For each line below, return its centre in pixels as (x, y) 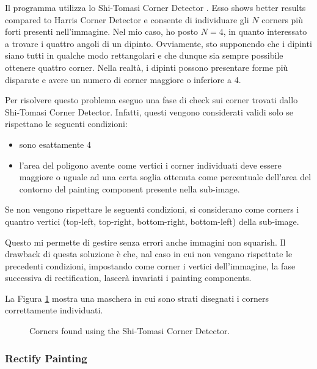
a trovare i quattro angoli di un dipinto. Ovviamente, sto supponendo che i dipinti (158, 43)
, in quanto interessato (265, 31)
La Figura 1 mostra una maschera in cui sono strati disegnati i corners (137, 298)
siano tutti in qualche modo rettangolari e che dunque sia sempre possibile (144, 55)
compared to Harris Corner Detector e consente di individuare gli (127, 19)
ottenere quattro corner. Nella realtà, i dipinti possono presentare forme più (147, 67)
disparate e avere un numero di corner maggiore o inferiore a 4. (123, 79)
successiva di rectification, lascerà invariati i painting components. (128, 278)
